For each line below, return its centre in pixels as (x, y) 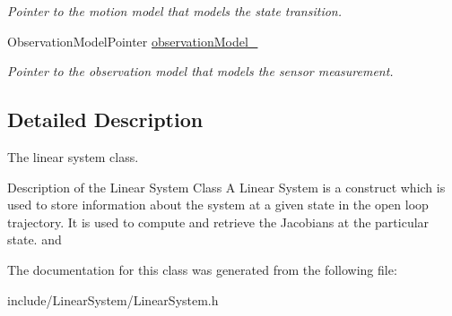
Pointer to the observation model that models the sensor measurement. (200, 71)
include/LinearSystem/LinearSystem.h (113, 299)
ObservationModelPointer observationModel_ (133, 41)
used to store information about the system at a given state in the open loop (218, 205)
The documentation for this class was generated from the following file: (202, 269)
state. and (35, 239)
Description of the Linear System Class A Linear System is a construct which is (226, 187)
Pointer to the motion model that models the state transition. (175, 11)
